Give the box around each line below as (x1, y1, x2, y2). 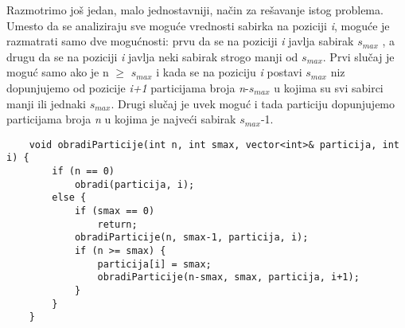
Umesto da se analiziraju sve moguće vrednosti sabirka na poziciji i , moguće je (6, 17, 390, 33)
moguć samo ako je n (6, 64, 109, 80)
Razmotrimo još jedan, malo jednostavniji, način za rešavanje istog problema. (6, 2, 384, 18)
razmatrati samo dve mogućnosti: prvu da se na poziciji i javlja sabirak (6, 33, 354, 49)
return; (97, 218, 138, 230)
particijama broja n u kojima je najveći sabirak (6, 111, 236, 127)
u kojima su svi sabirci (274, 79, 384, 96)
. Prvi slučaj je (322, 48, 395, 64)
